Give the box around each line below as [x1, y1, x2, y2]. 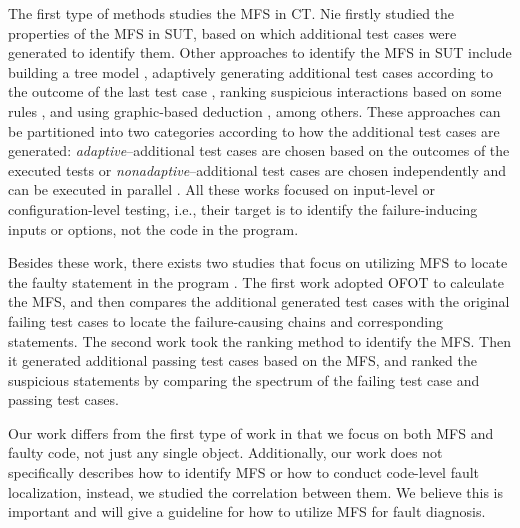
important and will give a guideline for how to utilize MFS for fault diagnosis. [8, 501, 486, 522]
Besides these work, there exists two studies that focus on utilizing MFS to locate [8, 252, 508, 273]
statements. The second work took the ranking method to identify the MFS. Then [8, 330, 511, 351]
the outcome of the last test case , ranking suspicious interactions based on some [8, 81, 502, 102]
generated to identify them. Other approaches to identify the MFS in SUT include [8, 42, 512, 63]
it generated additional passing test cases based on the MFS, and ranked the [8, 350, 477, 371]
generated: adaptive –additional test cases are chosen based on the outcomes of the [8, 140, 510, 161]
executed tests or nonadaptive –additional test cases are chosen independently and [8, 159, 507, 180]
